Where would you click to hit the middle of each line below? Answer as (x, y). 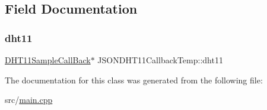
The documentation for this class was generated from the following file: (134, 80)
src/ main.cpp (29, 100)
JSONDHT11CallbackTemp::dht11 (160, 60)
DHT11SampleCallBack (48, 60)
